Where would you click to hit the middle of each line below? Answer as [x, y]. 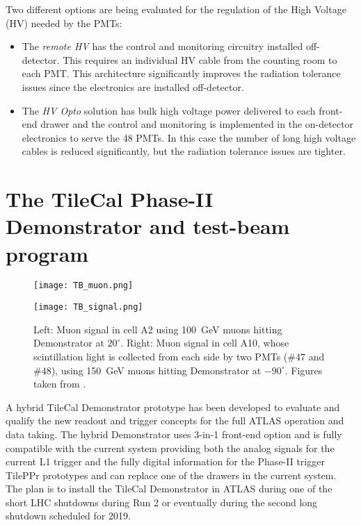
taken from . [60, 384]
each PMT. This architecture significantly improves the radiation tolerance [181, 73]
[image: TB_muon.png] [83, 286]
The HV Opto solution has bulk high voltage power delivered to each [169, 110]
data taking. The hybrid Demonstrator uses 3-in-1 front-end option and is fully [174, 434]
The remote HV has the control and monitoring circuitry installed [162, 46]
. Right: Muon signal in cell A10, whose [205, 343]
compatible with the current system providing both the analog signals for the [170, 448]
